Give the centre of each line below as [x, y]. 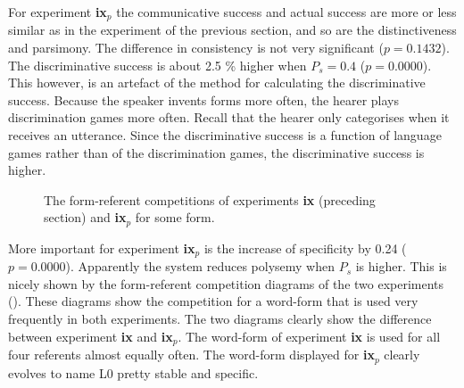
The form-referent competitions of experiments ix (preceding [210, 199]
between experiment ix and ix [91, 336]
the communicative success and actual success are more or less [286, 12]
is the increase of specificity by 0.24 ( [305, 248]
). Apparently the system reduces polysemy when [200, 266]
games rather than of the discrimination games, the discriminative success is [216, 152]
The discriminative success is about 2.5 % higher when [157, 65]
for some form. [175, 217]
